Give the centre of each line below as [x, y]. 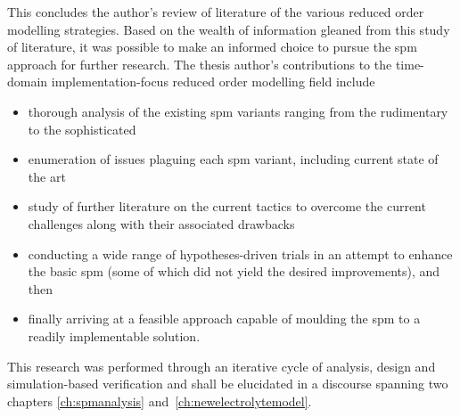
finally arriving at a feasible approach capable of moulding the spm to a [224, 319]
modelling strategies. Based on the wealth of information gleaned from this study [229, 29]
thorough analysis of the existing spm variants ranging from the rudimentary [238, 111]
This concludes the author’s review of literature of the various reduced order [216, 12]
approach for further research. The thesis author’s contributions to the [200, 64]
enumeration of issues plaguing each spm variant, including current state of [233, 159]
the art [47, 176]
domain [28, 82]
